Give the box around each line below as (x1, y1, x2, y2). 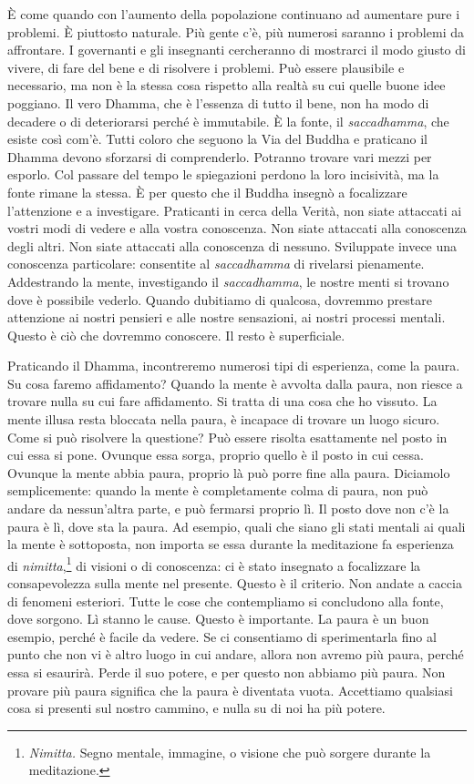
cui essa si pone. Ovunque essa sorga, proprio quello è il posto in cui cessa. (7, 445, 424, 464)
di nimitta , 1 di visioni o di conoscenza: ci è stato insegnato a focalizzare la (7, 553, 421, 575)
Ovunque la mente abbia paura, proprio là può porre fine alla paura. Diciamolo (7, 463, 450, 482)
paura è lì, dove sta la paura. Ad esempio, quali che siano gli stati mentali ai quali (7, 516, 466, 535)
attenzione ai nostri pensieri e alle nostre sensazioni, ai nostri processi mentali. (7, 308, 446, 327)
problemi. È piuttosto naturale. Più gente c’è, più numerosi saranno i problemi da (7, 22, 464, 41)
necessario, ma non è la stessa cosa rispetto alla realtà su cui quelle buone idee (7, 76, 446, 95)
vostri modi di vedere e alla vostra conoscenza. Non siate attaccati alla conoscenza (7, 219, 467, 238)
